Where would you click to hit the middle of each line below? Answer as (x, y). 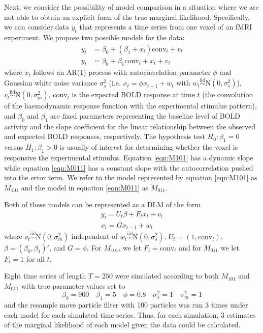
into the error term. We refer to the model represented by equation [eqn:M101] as (131, 177)
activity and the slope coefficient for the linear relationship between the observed (130, 126)
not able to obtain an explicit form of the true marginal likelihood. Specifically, (127, 17)
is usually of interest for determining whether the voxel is (149, 147)
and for (190, 247)
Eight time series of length (45, 276)
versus (14, 147)
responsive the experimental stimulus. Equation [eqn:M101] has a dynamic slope (129, 158)
